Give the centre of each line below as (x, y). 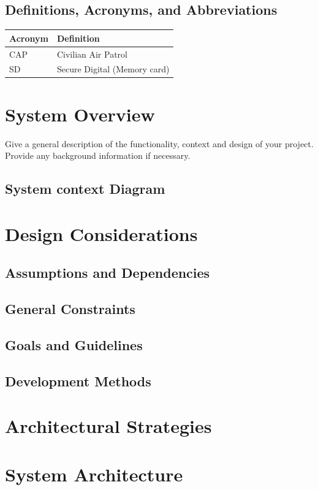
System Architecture (94, 474)
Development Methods (78, 381)
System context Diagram (85, 189)
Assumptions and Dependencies (108, 273)
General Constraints (70, 309)
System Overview (80, 114)
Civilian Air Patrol (92, 54)
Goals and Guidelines (74, 344)
